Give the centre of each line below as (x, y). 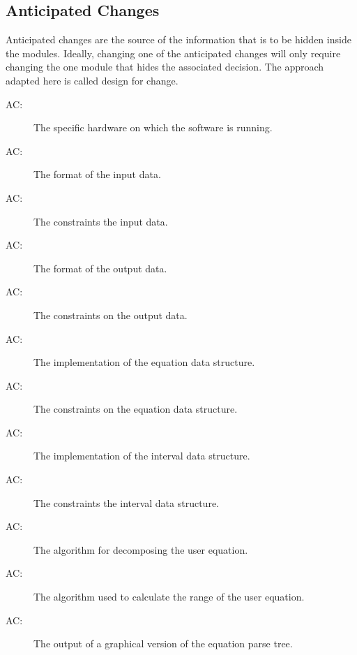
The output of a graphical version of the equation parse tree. (163, 643)
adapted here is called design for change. (92, 80)
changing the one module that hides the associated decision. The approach (165, 67)
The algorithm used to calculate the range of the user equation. (169, 597)
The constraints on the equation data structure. (136, 409)
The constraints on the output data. (111, 315)
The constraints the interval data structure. (126, 502)
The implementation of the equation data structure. (144, 362)
